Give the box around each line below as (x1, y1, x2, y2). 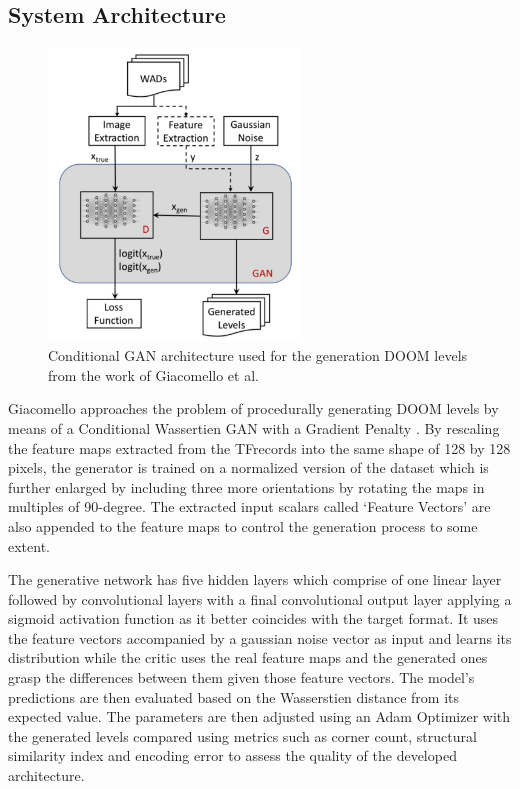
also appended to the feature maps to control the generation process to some (8, 515, 478, 536)
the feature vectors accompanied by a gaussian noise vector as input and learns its (8, 627, 512, 648)
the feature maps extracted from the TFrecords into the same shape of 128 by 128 (8, 437, 511, 458)
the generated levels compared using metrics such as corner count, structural (8, 725, 477, 746)
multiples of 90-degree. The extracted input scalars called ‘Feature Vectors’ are (8, 496, 491, 517)
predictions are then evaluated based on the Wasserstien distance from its (8, 686, 460, 707)
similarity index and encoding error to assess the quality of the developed (8, 745, 457, 766)
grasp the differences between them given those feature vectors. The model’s (8, 667, 475, 688)
